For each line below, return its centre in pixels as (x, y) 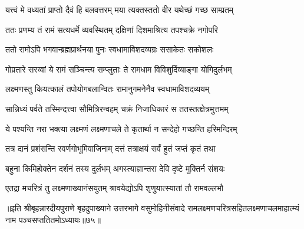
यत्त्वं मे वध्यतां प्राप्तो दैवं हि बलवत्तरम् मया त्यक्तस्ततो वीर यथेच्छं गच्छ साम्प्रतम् (120, 9)
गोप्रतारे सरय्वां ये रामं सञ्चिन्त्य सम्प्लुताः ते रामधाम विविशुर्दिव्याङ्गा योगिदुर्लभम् (119, 69)
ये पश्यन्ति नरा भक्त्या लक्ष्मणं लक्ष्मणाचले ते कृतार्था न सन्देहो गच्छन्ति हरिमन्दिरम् (121, 128)
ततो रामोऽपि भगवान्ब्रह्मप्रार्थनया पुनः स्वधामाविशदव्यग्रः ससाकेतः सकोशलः (110, 49)
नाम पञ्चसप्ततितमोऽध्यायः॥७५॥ (53, 219)
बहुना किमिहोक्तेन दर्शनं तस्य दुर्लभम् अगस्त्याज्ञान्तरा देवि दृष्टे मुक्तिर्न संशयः (115, 168)
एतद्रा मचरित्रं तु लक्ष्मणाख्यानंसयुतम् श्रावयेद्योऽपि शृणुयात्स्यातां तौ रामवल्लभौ (115, 188)
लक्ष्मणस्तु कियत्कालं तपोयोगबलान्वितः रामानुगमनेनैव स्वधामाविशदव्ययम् (108, 89)
